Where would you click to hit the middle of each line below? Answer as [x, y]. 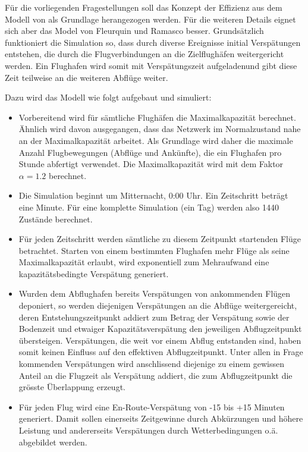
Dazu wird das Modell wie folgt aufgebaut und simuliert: [108, 97]
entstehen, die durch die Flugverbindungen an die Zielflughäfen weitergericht [144, 54]
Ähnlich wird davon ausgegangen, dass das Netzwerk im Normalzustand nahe [160, 129]
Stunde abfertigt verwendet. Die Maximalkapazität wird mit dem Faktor [151, 164]
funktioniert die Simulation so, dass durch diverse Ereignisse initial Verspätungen [153, 42]
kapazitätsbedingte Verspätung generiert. [94, 273]
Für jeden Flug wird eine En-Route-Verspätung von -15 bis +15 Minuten [152, 407]
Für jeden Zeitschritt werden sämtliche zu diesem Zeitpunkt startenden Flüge [160, 239]
